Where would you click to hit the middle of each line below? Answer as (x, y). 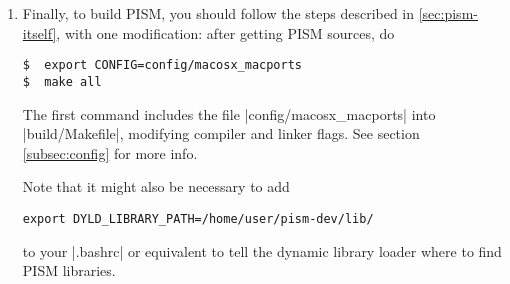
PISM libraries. (69, 270)
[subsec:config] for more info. (110, 152)
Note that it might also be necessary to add (156, 186)
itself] (39, 32)
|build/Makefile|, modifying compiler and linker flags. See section (221, 133)
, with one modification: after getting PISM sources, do (225, 32)
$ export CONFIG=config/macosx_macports (162, 65)
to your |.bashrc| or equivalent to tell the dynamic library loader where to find (262, 250)
